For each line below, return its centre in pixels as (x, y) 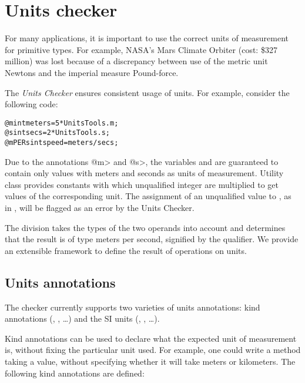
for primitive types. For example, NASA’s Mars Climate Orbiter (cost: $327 (141, 49)
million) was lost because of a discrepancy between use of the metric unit (136, 61)
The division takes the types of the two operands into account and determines (145, 227)
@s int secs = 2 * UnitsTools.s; (58, 133)
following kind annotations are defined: (75, 373)
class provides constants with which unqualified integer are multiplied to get (142, 184)
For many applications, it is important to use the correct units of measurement (147, 38)
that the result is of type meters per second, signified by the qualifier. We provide (152, 239)
